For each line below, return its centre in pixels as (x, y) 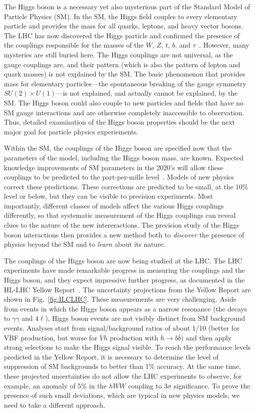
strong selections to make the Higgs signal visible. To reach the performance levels (127, 347)
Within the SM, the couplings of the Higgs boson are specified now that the (118, 148)
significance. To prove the (212, 385)
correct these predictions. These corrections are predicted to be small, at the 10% (126, 186)
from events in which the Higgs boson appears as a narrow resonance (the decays (126, 308)
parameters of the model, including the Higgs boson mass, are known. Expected (124, 157)
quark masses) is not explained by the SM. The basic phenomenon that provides (125, 74)
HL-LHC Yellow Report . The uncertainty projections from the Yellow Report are (127, 289)
